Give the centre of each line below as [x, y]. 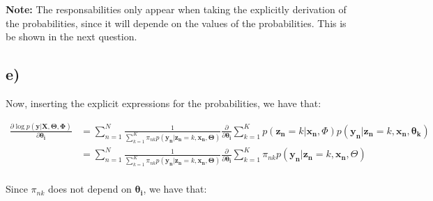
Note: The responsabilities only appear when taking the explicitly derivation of [176, 9]
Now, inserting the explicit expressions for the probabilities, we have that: [164, 103]
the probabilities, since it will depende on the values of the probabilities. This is [176, 23]
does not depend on [90, 189]
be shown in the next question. [71, 37]
